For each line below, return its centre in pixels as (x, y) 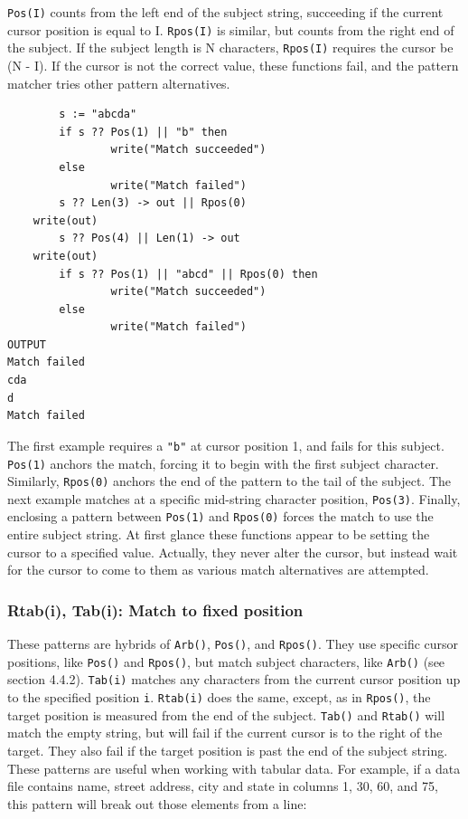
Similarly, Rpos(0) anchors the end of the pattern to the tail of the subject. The (229, 481)
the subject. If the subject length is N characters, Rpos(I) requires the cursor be (230, 48)
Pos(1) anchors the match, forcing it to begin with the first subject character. (223, 463)
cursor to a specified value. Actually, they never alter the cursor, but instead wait (233, 552)
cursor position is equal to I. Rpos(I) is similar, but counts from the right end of (231, 29)
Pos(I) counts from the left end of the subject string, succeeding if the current (225, 12)
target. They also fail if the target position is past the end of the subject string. (228, 750)
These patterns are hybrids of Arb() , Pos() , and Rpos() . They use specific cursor (233, 644)
